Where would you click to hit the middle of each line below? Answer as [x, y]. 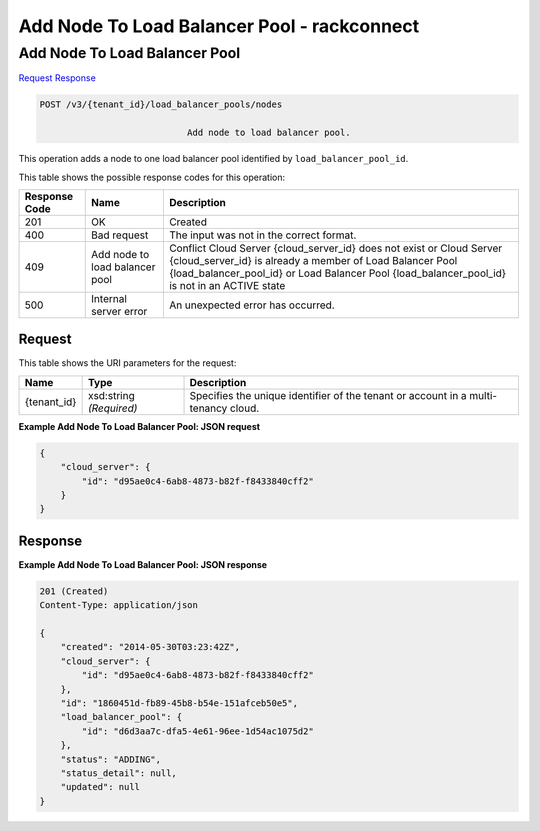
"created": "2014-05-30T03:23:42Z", [150, 647]
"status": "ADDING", [111, 759]
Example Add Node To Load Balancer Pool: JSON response [143, 564]
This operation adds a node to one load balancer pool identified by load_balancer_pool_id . [213, 159]
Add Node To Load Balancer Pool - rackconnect [219, 26]
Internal [109, 298]
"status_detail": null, [118, 773]
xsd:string [111, 395]
